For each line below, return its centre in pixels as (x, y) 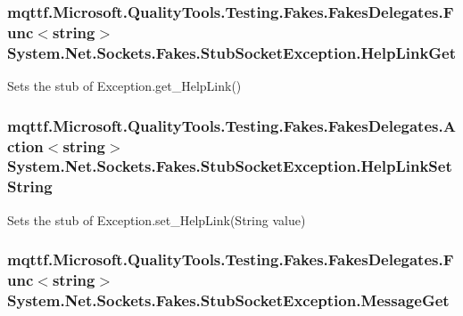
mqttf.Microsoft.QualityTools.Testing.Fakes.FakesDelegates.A (231, 125)
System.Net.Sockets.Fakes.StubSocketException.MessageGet (228, 300)
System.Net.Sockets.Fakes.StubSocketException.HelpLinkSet (230, 166)
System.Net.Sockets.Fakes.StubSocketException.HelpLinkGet (232, 52)
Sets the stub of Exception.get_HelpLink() (124, 86)
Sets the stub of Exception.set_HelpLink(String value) (157, 219)
